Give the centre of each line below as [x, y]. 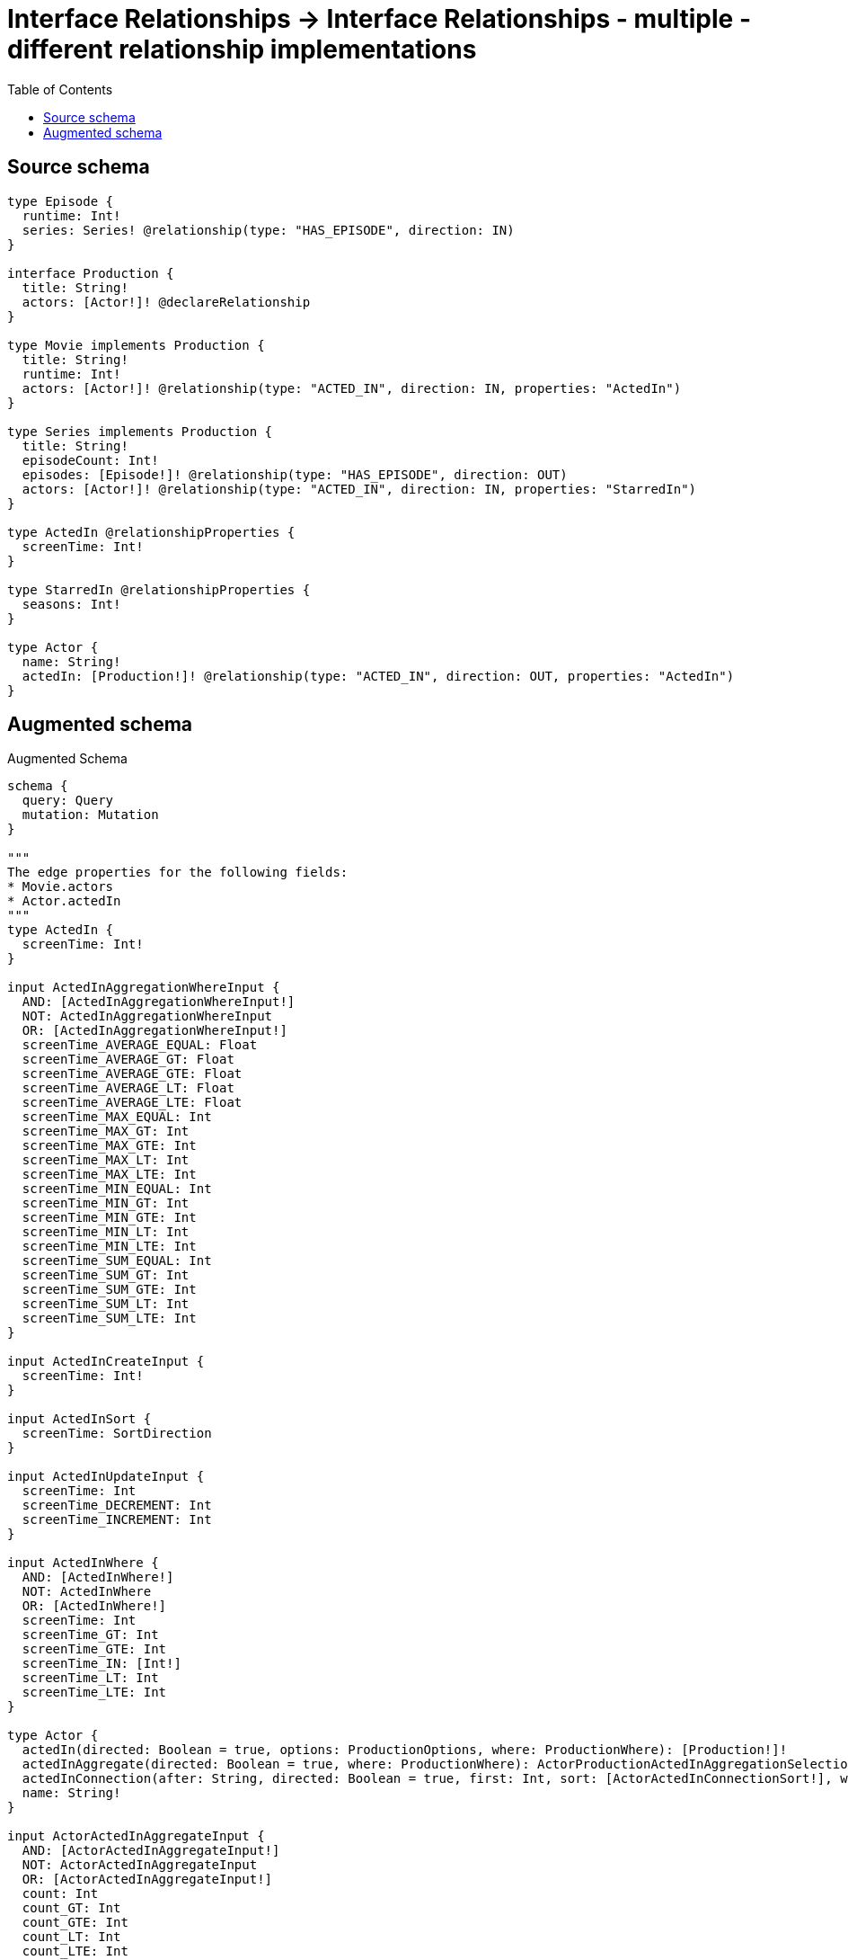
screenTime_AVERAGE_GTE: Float [132, 1074]
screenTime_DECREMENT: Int [117, 1506]
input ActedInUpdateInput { [106, 1477]
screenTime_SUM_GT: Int [106, 1275]
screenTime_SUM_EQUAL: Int [117, 1261]
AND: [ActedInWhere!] [98, 1577]
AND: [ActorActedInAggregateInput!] [151, 1851]
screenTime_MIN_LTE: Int [109, 1247]
